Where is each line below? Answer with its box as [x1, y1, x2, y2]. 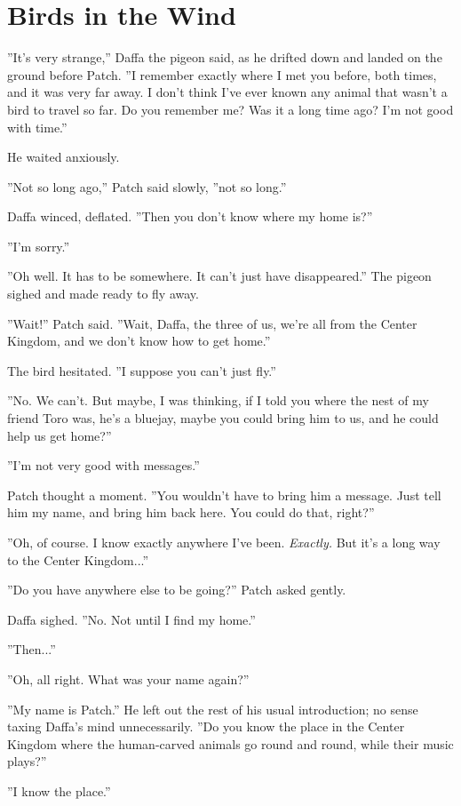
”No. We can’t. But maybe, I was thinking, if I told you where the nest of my [7, 391, 429, 410]
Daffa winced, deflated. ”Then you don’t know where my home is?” [7, 207, 373, 226]
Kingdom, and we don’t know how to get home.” [7, 331, 271, 350]
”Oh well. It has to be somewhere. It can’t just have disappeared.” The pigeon [7, 267, 432, 285]
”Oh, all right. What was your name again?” [7, 669, 250, 688]
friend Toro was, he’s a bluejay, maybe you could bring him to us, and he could [7, 409, 439, 427]
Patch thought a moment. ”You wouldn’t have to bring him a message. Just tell [7, 485, 441, 504]
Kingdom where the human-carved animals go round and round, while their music [7, 734, 454, 753]
